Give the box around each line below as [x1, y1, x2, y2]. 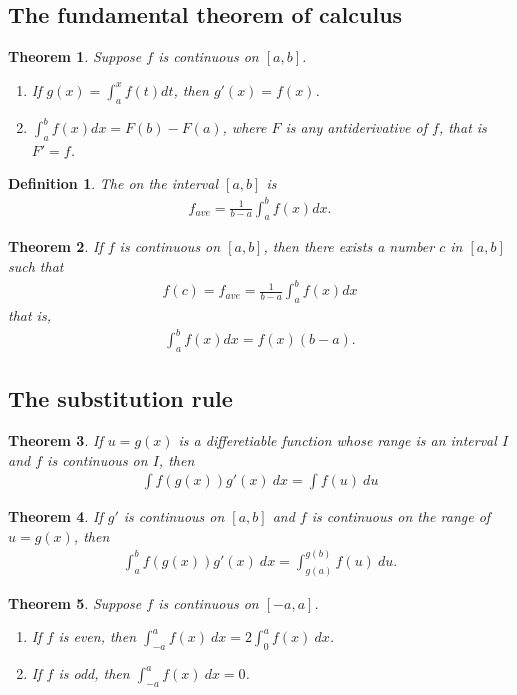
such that [8, 256, 64, 276]
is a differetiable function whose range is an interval [178, 430, 497, 451]
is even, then [58, 626, 137, 647]
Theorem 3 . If [8, 430, 103, 451]
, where [222, 117, 267, 138]
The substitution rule [8, 383, 233, 414]
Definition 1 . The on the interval [8, 173, 219, 194]
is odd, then [58, 663, 130, 684]
